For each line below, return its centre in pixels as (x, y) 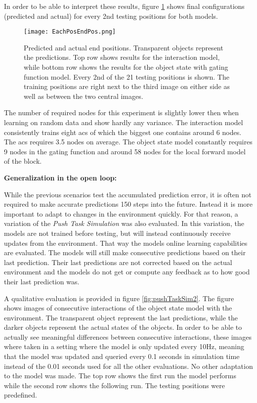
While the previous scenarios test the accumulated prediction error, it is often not (128, 194)
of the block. (23, 161)
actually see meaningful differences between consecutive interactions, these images (128, 336)
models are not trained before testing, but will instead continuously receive (117, 233)
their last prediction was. (42, 281)
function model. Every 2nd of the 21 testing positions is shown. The (127, 76)
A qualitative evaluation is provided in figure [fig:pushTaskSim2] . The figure (119, 298)
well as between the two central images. (84, 96)
